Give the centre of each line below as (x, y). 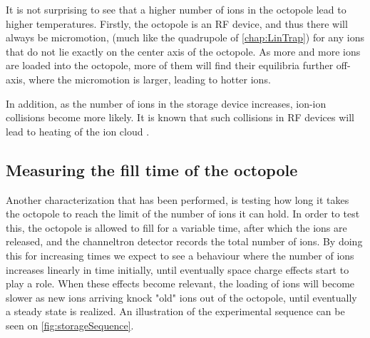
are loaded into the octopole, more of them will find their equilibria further (170, 65)
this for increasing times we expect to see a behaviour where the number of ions (180, 255)
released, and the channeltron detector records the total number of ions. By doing (184, 241)
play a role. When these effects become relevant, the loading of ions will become (180, 283)
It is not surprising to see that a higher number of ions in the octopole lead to (176, 9)
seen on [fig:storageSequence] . (70, 325)
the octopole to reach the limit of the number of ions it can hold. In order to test (183, 214)
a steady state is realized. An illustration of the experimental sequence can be (175, 311)
